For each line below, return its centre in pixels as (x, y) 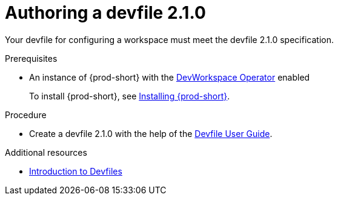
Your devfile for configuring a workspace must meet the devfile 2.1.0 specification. (169, 39)
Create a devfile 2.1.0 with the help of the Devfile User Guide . (151, 133)
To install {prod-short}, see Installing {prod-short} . (130, 96)
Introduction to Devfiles (76, 171)
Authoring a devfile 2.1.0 (105, 13)
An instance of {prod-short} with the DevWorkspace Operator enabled (170, 77)
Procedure (26, 115)
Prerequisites (31, 58)
